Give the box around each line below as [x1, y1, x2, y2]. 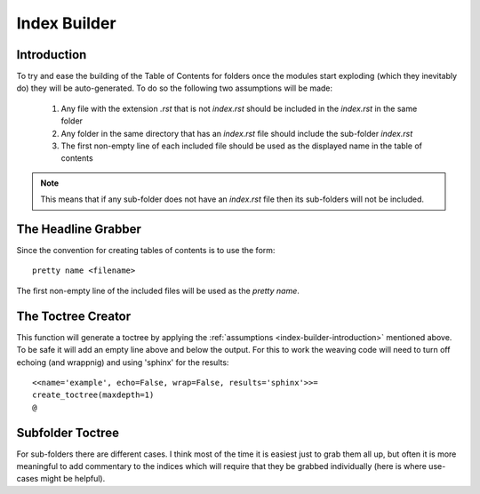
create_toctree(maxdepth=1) [32, 390, 155, 400]
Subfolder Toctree [16, 425, 120, 440]
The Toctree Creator [16, 308, 132, 323]
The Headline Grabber [16, 222, 142, 236]
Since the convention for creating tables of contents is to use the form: [16, 245, 276, 256]
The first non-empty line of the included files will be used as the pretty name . [16, 285, 300, 296]
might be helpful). [40, 474, 106, 484]
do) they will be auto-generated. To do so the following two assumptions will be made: [16, 83, 333, 93]
